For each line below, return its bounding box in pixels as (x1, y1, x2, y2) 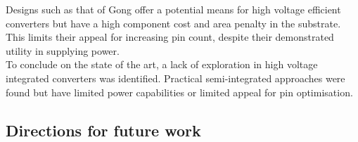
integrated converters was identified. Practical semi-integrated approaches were (6, 70, 345, 85)
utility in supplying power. (6, 43, 120, 58)
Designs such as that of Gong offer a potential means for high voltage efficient (6, 2, 341, 16)
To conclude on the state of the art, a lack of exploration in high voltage (6, 57, 318, 72)
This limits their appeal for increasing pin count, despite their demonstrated (6, 30, 334, 44)
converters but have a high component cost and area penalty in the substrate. (6, 15, 341, 30)
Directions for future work (6, 119, 201, 141)
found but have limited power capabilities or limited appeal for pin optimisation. (6, 84, 353, 99)
